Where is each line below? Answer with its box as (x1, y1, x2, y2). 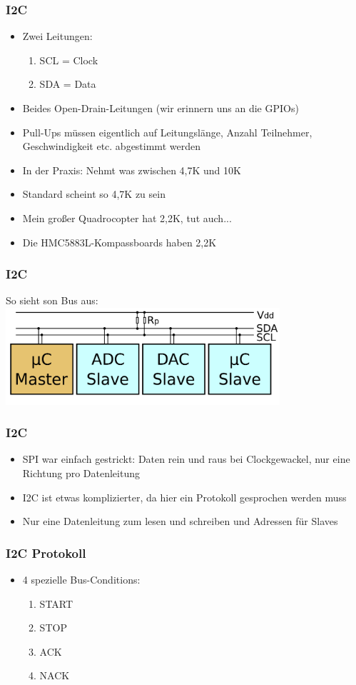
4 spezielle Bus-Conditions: (22, 571, 141, 586)
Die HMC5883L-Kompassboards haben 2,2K (22, 234, 217, 249)
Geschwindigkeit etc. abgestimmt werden (22, 139, 200, 154)
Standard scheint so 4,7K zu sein (22, 186, 166, 201)
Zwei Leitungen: (22, 29, 93, 44)
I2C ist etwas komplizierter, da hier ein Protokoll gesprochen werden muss (22, 489, 347, 504)
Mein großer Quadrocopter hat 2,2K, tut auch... (22, 210, 232, 225)
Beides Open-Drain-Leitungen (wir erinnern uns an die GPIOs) (22, 101, 299, 115)
